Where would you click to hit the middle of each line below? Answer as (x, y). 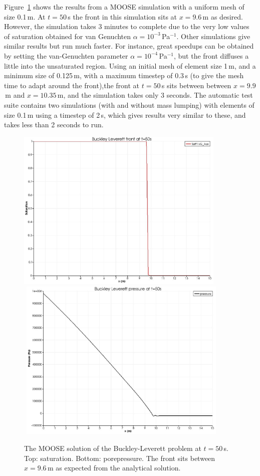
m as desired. (223, 16)
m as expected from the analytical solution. (114, 468)
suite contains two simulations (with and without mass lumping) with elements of (129, 104)
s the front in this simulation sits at (122, 16)
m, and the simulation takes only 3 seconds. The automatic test (155, 95)
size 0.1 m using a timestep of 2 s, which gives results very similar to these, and (125, 114)
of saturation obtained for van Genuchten (68, 36)
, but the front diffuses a (211, 55)
